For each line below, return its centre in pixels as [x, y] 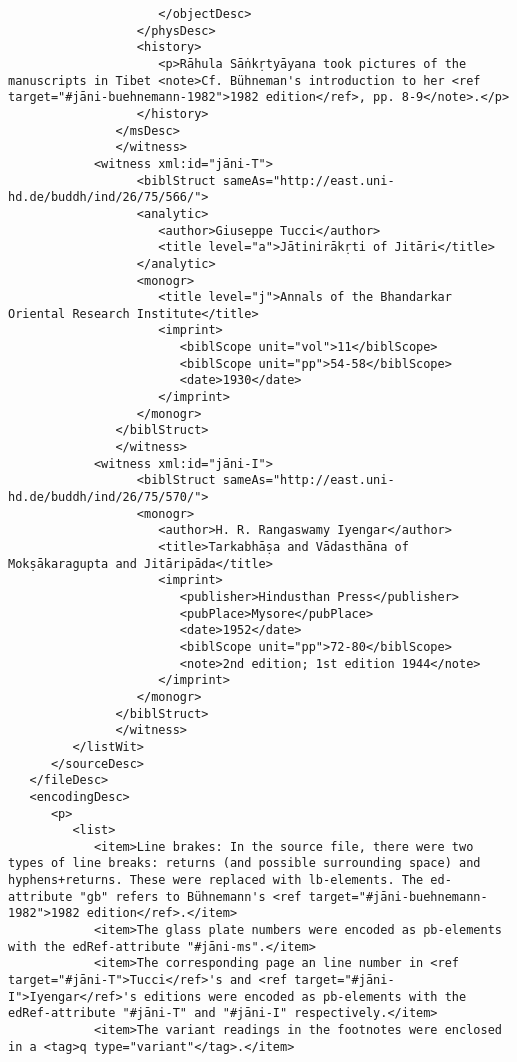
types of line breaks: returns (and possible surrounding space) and [244, 863]
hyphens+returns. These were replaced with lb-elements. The [216, 880]
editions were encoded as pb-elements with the [305, 996]
